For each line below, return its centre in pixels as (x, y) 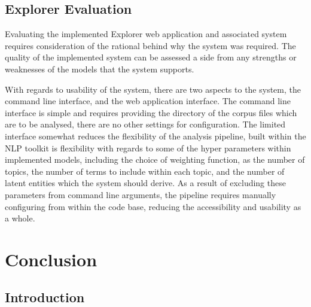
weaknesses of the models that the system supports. (100, 69)
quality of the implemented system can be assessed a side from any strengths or (151, 57)
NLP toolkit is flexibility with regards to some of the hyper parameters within (148, 148)
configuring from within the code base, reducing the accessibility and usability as (153, 206)
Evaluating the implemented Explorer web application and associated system (146, 34)
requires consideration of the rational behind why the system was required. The (150, 45)
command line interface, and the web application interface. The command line (148, 101)
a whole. (20, 218)
